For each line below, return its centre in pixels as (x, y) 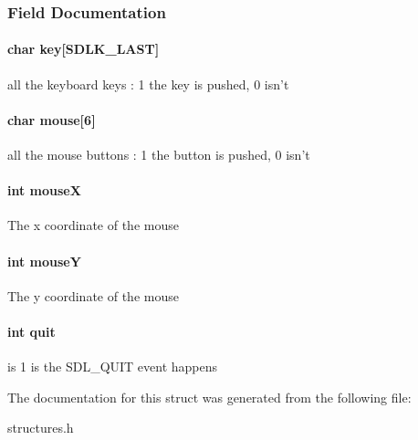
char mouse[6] (52, 119)
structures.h (41, 428)
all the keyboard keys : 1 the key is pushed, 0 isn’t (148, 84)
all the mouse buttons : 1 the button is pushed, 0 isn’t (159, 155)
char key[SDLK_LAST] (84, 49)
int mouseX (44, 190)
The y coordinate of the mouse (93, 295)
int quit (31, 331)
